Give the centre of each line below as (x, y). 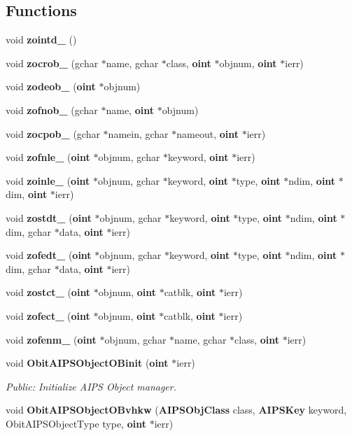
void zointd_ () (41, 40)
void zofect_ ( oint (48, 315)
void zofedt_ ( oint (49, 255)
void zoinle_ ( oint (48, 180)
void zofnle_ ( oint (48, 157)
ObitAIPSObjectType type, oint (76, 423)
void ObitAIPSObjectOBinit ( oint (87, 363)
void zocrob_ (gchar (52, 63)
